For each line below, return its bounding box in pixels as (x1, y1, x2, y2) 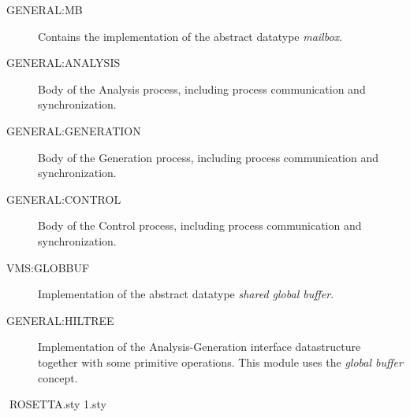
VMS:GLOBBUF (6, 259, 90, 275)
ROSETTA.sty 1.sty (6, 396, 106, 412)
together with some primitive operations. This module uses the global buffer (38, 353, 403, 370)
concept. (38, 369, 78, 386)
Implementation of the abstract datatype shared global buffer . (38, 286, 334, 302)
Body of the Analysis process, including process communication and (38, 80, 366, 97)
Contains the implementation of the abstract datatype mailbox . (38, 28, 342, 44)
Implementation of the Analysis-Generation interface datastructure (38, 338, 361, 355)
